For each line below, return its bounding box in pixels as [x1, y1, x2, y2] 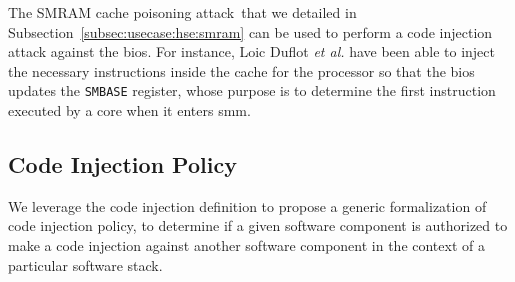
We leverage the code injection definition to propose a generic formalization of [8, 195, 487, 216]
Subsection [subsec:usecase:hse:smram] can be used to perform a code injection [8, 21, 493, 42]
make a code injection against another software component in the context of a [8, 235, 485, 256]
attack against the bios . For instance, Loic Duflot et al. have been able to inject [8, 41, 496, 62]
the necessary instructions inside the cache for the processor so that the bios [8, 60, 475, 81]
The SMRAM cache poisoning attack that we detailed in [8, 2, 357, 22]
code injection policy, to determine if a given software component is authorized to [8, 215, 508, 236]
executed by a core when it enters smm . [8, 100, 251, 121]
